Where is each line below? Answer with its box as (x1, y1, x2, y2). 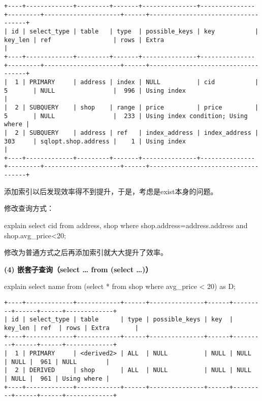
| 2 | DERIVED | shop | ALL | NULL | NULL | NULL (4, 367, 251, 374)
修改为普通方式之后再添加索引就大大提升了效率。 (4, 247, 168, 258)
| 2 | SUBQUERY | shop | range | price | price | (4, 103, 259, 111)
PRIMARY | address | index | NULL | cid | (29, 78, 259, 86)
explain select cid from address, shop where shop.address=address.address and (4, 220, 248, 230)
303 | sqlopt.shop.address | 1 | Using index (4, 137, 186, 145)
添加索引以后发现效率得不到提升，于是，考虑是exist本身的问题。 (4, 186, 218, 196)
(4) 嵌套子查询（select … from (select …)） (4, 264, 153, 274)
